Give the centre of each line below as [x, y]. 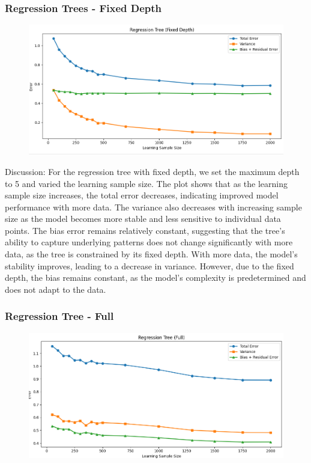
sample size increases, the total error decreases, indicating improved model [142, 195]
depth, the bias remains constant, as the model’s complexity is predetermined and [155, 277]
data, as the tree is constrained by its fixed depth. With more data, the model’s [151, 254]
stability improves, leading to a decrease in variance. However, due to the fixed [149, 265]
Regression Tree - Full [59, 316]
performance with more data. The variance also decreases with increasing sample [153, 207]
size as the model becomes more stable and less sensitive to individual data [143, 219]
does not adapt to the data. [56, 289]
